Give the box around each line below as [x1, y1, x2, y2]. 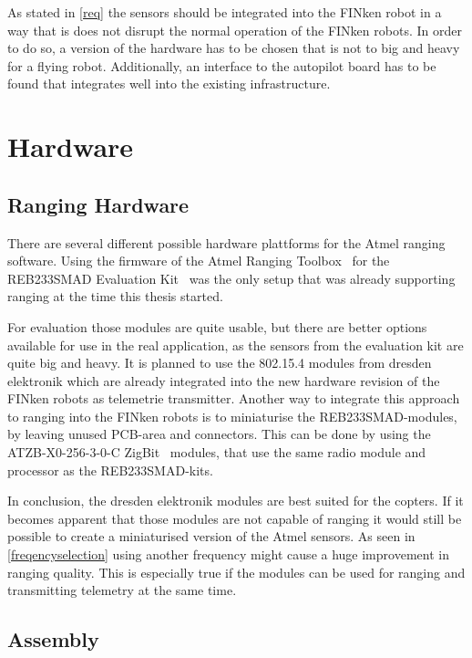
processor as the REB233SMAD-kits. [7, 460, 213, 479]
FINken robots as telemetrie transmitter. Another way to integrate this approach [7, 389, 460, 408]
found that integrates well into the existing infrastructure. [7, 74, 331, 93]
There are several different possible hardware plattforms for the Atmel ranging [7, 233, 446, 252]
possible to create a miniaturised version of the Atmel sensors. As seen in [7, 527, 416, 546]
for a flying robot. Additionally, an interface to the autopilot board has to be [7, 56, 436, 75]
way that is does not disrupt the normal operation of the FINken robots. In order [7, 20, 462, 39]
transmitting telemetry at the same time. [7, 580, 237, 600]
